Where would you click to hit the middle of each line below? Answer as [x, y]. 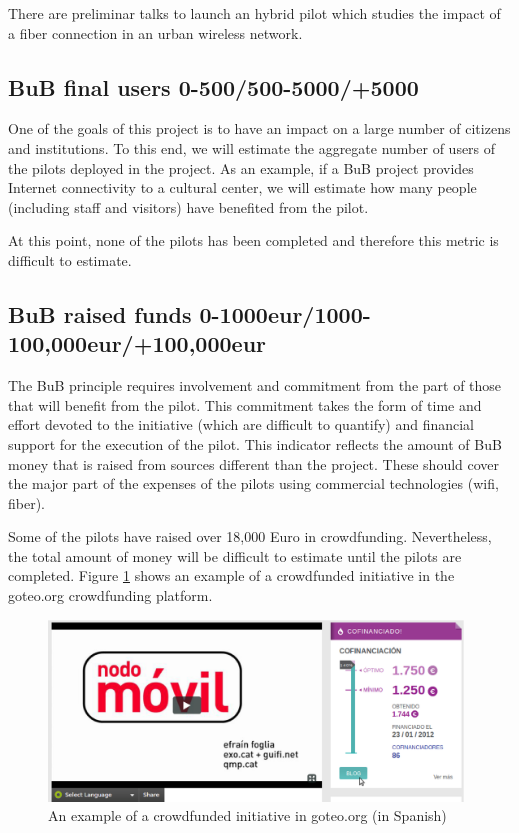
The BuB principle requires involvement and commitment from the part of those [255, 385]
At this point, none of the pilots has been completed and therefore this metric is [253, 240]
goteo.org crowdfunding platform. [110, 595]
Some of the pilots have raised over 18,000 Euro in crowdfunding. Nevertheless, [250, 536]
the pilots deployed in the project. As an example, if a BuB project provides [241, 167]
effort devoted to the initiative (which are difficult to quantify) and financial [241, 424]
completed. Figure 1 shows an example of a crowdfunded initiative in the [231, 575]
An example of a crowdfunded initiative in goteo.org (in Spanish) [247, 815]
